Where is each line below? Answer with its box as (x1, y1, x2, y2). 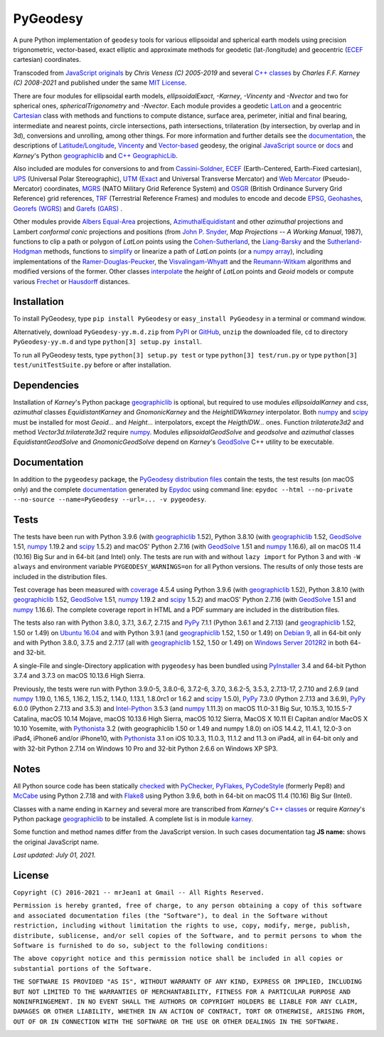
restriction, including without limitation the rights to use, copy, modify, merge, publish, (13, 922, 351, 929)
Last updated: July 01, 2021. (13, 851, 96, 860)
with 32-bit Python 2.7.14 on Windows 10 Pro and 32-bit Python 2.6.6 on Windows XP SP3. (13, 744, 278, 753)
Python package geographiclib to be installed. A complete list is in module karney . (13, 814, 254, 823)
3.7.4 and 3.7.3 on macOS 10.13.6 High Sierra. (13, 672, 146, 680)
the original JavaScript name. (13, 838, 100, 846)
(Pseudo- (322, 174, 350, 183)
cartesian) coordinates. (13, 56, 81, 64)
